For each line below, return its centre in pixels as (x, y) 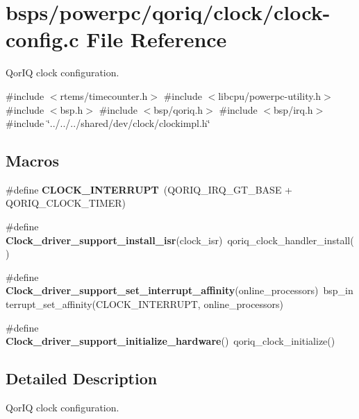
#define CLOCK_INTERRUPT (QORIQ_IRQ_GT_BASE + (149, 189)
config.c (42, 39)
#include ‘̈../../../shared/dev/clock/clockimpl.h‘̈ (108, 123)
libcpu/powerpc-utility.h (270, 95)
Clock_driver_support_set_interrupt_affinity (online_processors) (162, 290)
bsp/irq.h (293, 109)
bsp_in (338, 290)
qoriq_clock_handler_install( (291, 240)
